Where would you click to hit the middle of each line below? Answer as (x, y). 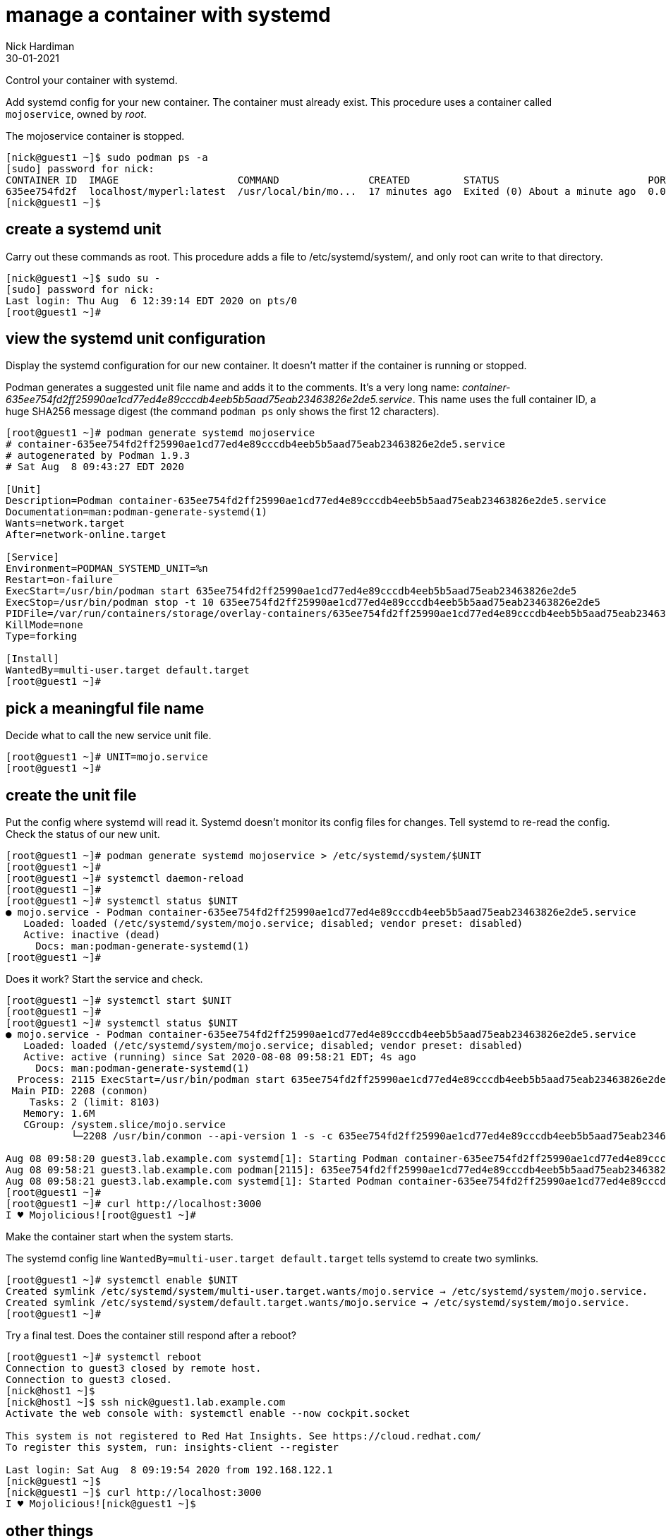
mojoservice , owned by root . (76, 114)
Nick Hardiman (40, 46)
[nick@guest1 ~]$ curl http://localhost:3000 (134, 1493)
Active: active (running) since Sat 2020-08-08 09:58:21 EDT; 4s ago (220, 1057)
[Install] (32, 659)
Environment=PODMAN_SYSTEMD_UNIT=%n (107, 569)
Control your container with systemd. (92, 80)
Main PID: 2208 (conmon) (80, 1091)
